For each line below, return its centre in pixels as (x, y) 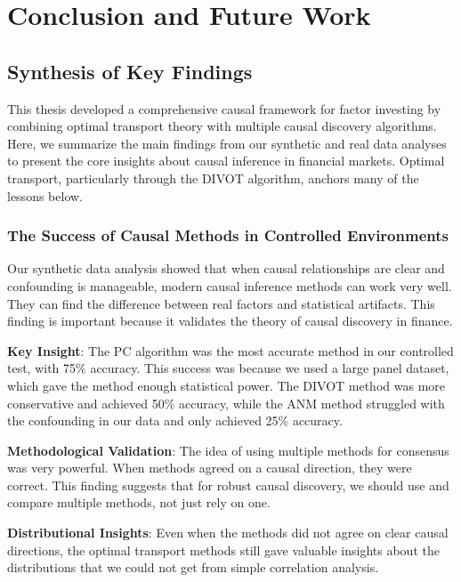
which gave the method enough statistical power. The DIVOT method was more (226, 385)
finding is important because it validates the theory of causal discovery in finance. (230, 321)
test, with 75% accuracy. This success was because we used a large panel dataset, (228, 368)
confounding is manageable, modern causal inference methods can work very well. (230, 285)
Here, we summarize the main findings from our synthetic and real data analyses (227, 143)
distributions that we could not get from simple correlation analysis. (193, 567)
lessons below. (45, 195)
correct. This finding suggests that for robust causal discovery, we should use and (228, 485)
